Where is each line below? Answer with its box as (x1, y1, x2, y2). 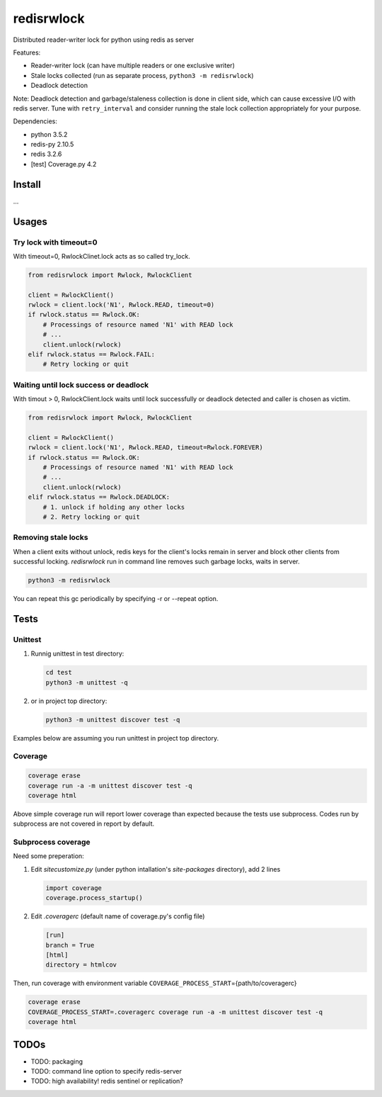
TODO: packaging (30, 1057, 83, 1066)
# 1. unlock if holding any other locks (42, 503, 185, 511)
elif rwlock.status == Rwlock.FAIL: (28, 351, 156, 359)
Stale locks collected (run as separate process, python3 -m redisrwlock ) (30, 71, 254, 79)
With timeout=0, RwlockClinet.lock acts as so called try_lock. (13, 252, 190, 260)
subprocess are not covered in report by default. (13, 819, 155, 828)
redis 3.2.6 (30, 150, 62, 159)
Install (13, 178, 42, 191)
